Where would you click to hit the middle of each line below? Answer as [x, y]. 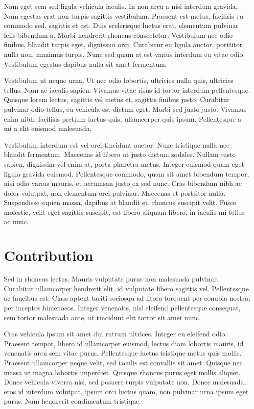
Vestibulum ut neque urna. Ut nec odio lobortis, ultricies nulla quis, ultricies [119, 80]
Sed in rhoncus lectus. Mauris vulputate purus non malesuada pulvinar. [111, 279]
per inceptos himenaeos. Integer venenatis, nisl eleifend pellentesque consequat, [122, 307]
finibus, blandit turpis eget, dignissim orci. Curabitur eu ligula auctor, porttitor [123, 44]
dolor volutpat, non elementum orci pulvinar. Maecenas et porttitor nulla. [115, 192]
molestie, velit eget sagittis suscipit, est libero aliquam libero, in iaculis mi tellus [124, 212]
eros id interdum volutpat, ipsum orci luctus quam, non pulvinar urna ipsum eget [126, 391]
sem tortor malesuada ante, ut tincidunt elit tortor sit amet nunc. [103, 317]
